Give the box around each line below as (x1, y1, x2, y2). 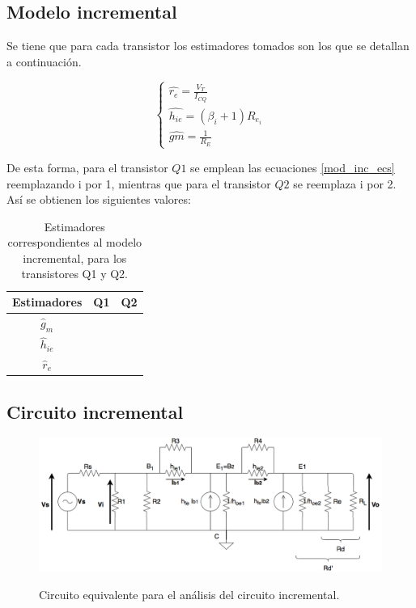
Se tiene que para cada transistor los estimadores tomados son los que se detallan (6, 37, 410, 54)
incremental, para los (23, 249, 127, 266)
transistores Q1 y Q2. (21, 265, 128, 282)
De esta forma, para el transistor (6, 158, 168, 175)
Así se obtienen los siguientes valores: (6, 191, 191, 208)
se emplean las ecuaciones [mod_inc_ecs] (190, 158, 395, 175)
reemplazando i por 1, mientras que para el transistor (6, 175, 271, 192)
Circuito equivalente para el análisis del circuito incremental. (39, 585, 340, 602)
